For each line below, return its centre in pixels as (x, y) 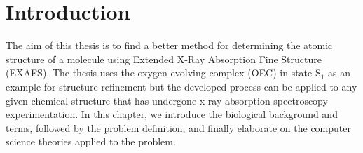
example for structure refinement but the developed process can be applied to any (181, 86)
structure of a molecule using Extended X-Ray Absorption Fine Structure (164, 59)
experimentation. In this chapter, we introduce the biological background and (172, 114)
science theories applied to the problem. (91, 141)
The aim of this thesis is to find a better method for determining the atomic (169, 45)
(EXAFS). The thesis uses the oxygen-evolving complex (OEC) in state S (163, 73)
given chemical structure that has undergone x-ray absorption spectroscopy (167, 100)
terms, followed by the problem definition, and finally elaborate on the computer (178, 127)
